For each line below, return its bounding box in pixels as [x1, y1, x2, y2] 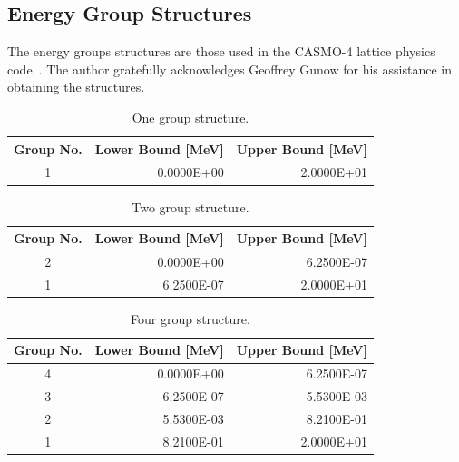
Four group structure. [131, 309, 250, 328]
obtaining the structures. [7, 77, 145, 96]
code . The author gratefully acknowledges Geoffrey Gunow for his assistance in [7, 59, 452, 78]
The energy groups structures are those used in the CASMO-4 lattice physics [7, 42, 435, 61]
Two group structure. [132, 197, 249, 216]
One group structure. [132, 107, 249, 126]
